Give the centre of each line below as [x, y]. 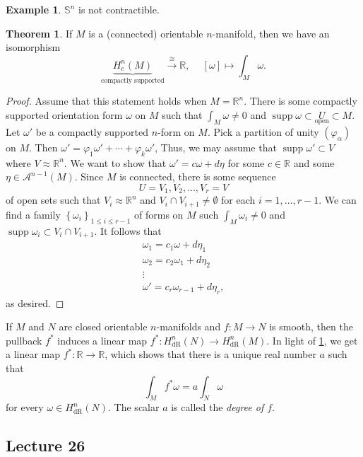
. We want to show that [115, 162]
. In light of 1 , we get [312, 340]
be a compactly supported [92, 132]
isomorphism [33, 47]
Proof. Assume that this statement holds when [106, 101]
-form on [176, 132]
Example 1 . [34, 9]
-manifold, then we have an [271, 33]
